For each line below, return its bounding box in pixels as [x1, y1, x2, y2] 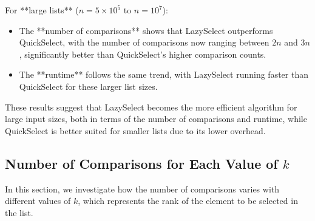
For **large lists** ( [5, 4, 79, 16]
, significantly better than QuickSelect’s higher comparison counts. [19, 47, 266, 60]
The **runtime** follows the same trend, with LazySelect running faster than [19, 68, 308, 81]
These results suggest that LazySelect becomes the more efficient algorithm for [5, 100, 297, 113]
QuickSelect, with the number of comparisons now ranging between [19, 36, 269, 49]
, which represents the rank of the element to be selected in [78, 194, 298, 207]
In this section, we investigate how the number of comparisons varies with [5, 182, 280, 195]
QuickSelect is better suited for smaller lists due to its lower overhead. [5, 124, 266, 137]
